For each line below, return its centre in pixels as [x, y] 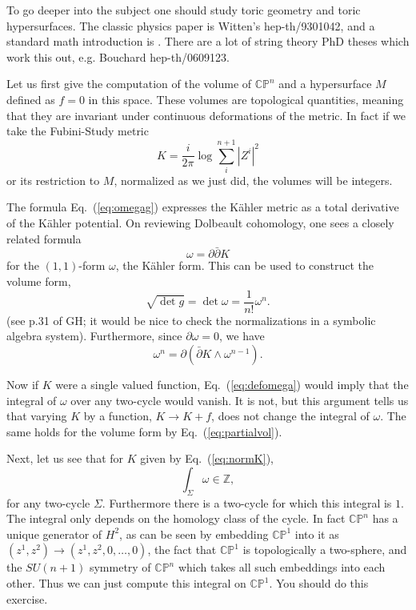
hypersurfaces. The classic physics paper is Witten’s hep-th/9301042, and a [191, 25]
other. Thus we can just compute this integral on [126, 583]
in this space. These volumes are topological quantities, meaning [246, 99]
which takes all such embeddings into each [282, 567]
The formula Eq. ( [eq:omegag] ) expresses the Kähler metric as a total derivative [203, 207]
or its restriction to [53, 180]
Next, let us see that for [65, 458]
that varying [37, 416]
